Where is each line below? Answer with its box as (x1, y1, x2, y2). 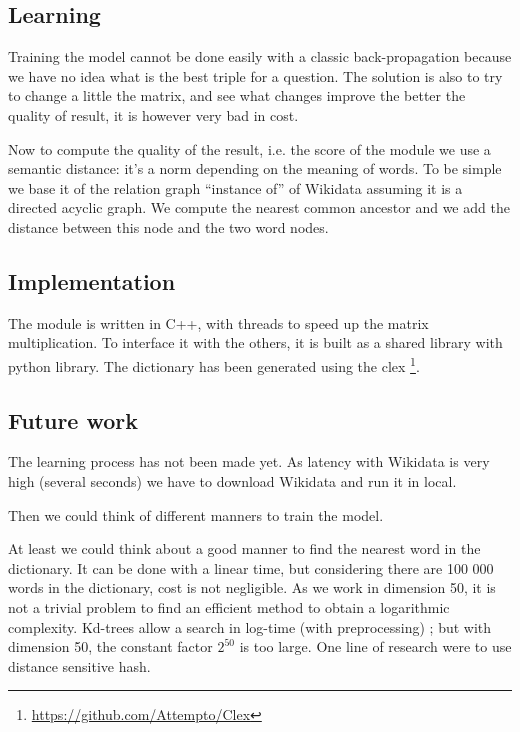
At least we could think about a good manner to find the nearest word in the (8, 538, 481, 559)
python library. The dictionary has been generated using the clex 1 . (8, 352, 420, 376)
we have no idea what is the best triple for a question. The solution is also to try (8, 65, 503, 86)
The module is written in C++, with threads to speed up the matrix (8, 312, 429, 333)
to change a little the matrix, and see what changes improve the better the (8, 85, 466, 106)
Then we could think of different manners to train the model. (8, 504, 384, 525)
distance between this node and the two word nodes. (8, 216, 329, 237)
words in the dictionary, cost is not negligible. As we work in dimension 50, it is (8, 577, 496, 598)
